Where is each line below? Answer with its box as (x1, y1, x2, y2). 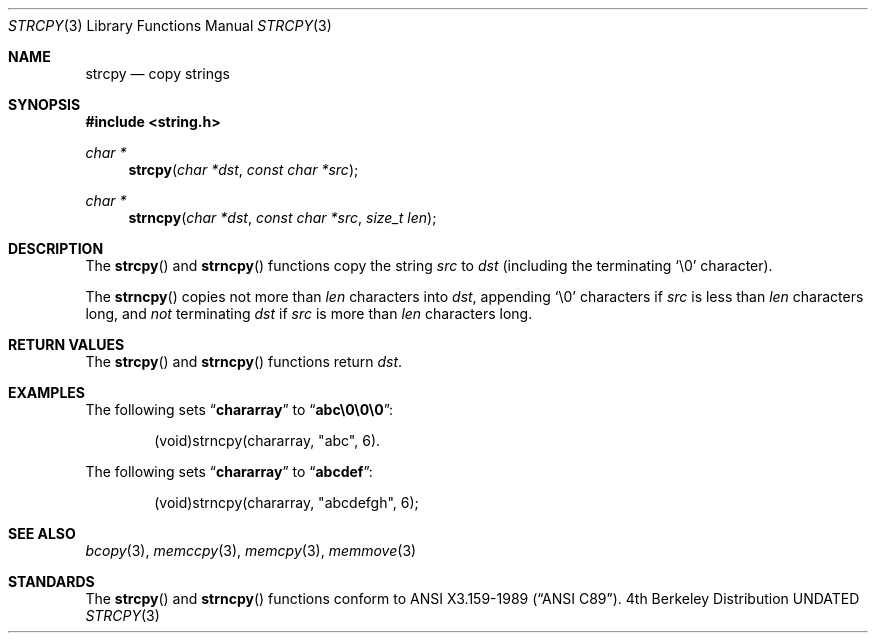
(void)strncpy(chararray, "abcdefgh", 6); (154, 494, 419, 511)
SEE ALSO (8, 525, 76, 542)
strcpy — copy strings (85, 65, 230, 82)
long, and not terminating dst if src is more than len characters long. (85, 305, 533, 322)
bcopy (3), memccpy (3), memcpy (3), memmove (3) (85, 542, 417, 559)
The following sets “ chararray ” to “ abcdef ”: (85, 463, 373, 480)
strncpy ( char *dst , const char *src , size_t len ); (128, 209, 437, 226)
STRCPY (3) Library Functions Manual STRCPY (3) (8, 17, 332, 34)
